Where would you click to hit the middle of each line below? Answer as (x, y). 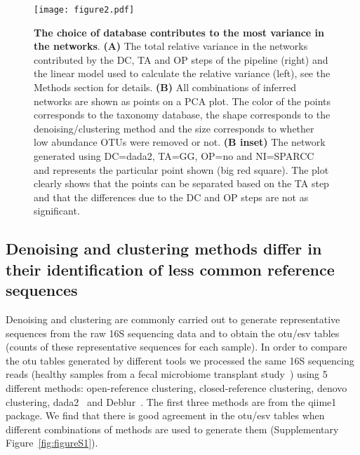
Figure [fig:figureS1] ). (52, 443)
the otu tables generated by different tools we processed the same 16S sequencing (180, 360)
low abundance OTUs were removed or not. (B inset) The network (180, 142)
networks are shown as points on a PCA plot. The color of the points (182, 101)
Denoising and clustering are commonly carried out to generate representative (173, 319)
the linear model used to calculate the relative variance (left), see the (182, 73)
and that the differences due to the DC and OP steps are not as (171, 197)
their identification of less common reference (170, 269)
